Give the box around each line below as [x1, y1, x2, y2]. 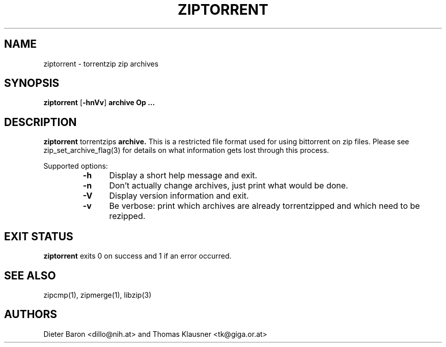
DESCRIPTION [4, 115, 77, 129]
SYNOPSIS [4, 77, 60, 90]
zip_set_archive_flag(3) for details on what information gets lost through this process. [43, 146, 329, 155]
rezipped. [109, 211, 146, 222]
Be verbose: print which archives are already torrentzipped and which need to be [109, 201, 420, 211]
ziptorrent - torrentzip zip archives [43, 59, 159, 68]
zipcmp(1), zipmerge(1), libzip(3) [43, 290, 152, 299]
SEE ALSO [4, 269, 56, 282]
